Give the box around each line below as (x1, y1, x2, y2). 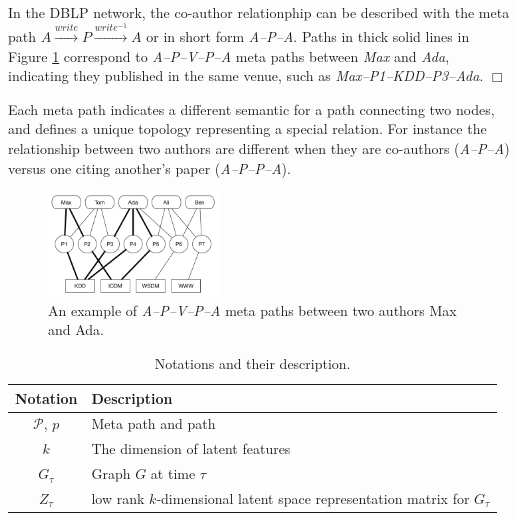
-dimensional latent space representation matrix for (156, 488, 470, 509)
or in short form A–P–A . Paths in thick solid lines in (146, 25, 470, 46)
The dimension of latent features (91, 438, 291, 459)
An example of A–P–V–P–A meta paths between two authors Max (48, 299, 457, 320)
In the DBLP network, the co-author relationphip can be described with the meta (8, 2, 510, 22)
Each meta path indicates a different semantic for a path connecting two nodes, (8, 98, 495, 119)
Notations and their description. (154, 353, 351, 374)
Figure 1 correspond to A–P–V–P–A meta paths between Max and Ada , (8, 45, 450, 66)
